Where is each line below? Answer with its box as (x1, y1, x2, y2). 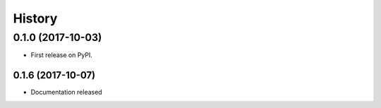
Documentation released (30, 88, 102, 97)
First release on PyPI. (30, 51, 93, 59)
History (13, 11, 58, 26)
